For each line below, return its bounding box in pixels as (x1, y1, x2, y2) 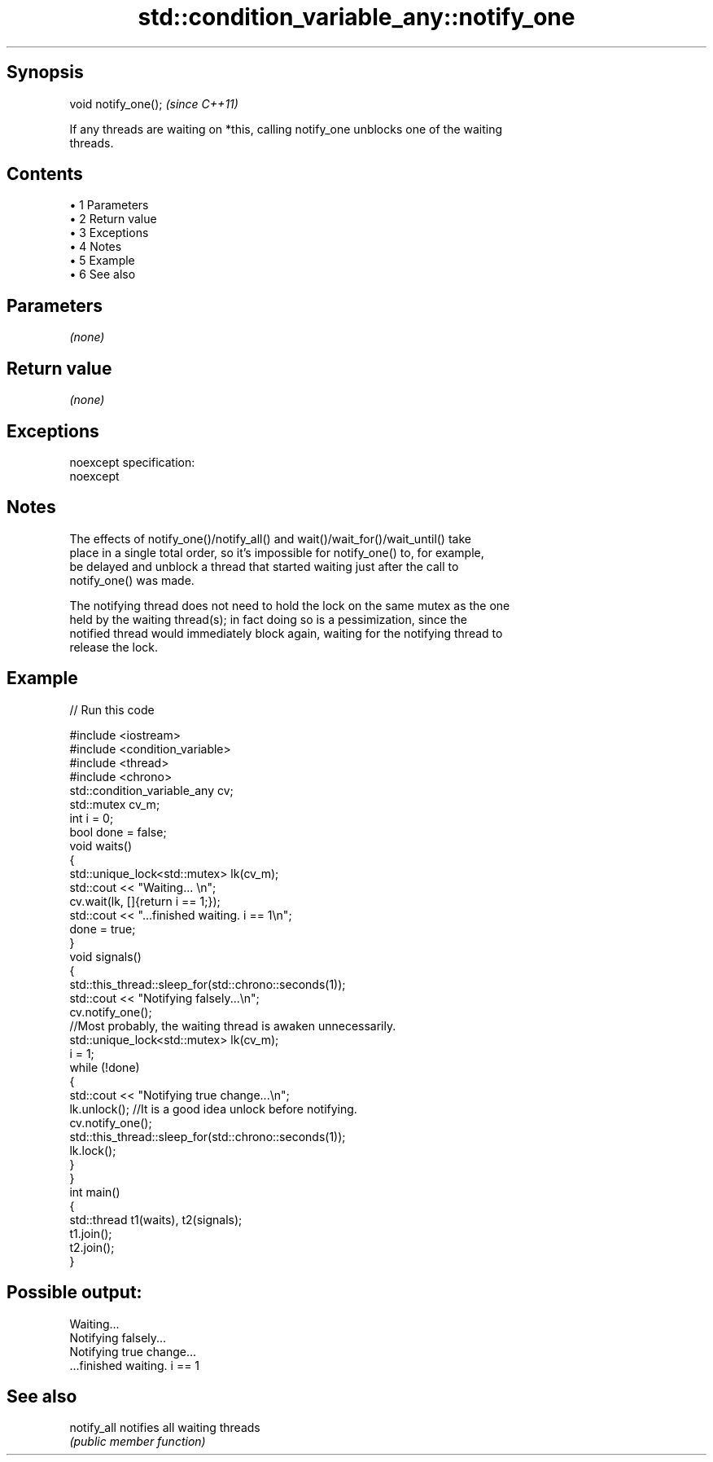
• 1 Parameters (69, 198, 149, 213)
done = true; (69, 921, 136, 936)
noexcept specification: (69, 454, 195, 469)
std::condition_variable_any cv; (69, 783, 234, 797)
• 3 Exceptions (69, 226, 149, 240)
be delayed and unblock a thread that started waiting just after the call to (69, 559, 459, 573)
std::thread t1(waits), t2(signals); (69, 1212, 243, 1227)
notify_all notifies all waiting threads (69, 1420, 260, 1435)
